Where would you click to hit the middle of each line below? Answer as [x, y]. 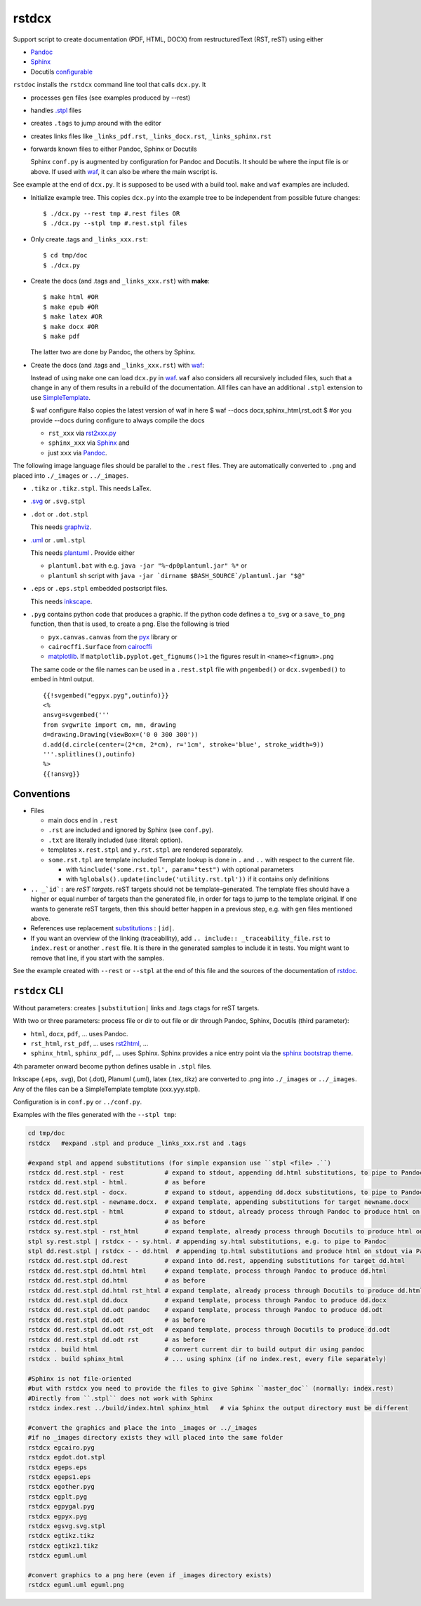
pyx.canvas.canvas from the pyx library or [113, 637]
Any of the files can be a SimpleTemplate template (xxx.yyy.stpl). [106, 1089]
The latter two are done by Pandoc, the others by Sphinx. [113, 352]
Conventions [42, 794]
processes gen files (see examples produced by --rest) [111, 98]
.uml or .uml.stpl [58, 540]
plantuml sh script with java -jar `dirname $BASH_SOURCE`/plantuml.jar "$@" [176, 575]
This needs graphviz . [61, 527]
